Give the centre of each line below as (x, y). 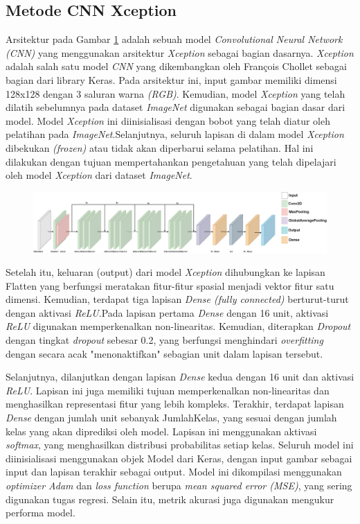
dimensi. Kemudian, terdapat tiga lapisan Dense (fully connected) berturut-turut (177, 299)
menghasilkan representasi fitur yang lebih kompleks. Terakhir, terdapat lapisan (175, 404)
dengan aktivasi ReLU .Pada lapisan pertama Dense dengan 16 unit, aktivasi (167, 312)
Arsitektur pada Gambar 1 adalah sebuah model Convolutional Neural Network (174, 39)
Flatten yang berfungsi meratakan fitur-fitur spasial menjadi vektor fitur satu (170, 285)
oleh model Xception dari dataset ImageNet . (99, 175)
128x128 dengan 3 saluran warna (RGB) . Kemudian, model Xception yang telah (175, 93)
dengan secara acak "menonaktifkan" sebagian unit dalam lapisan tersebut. (164, 353)
